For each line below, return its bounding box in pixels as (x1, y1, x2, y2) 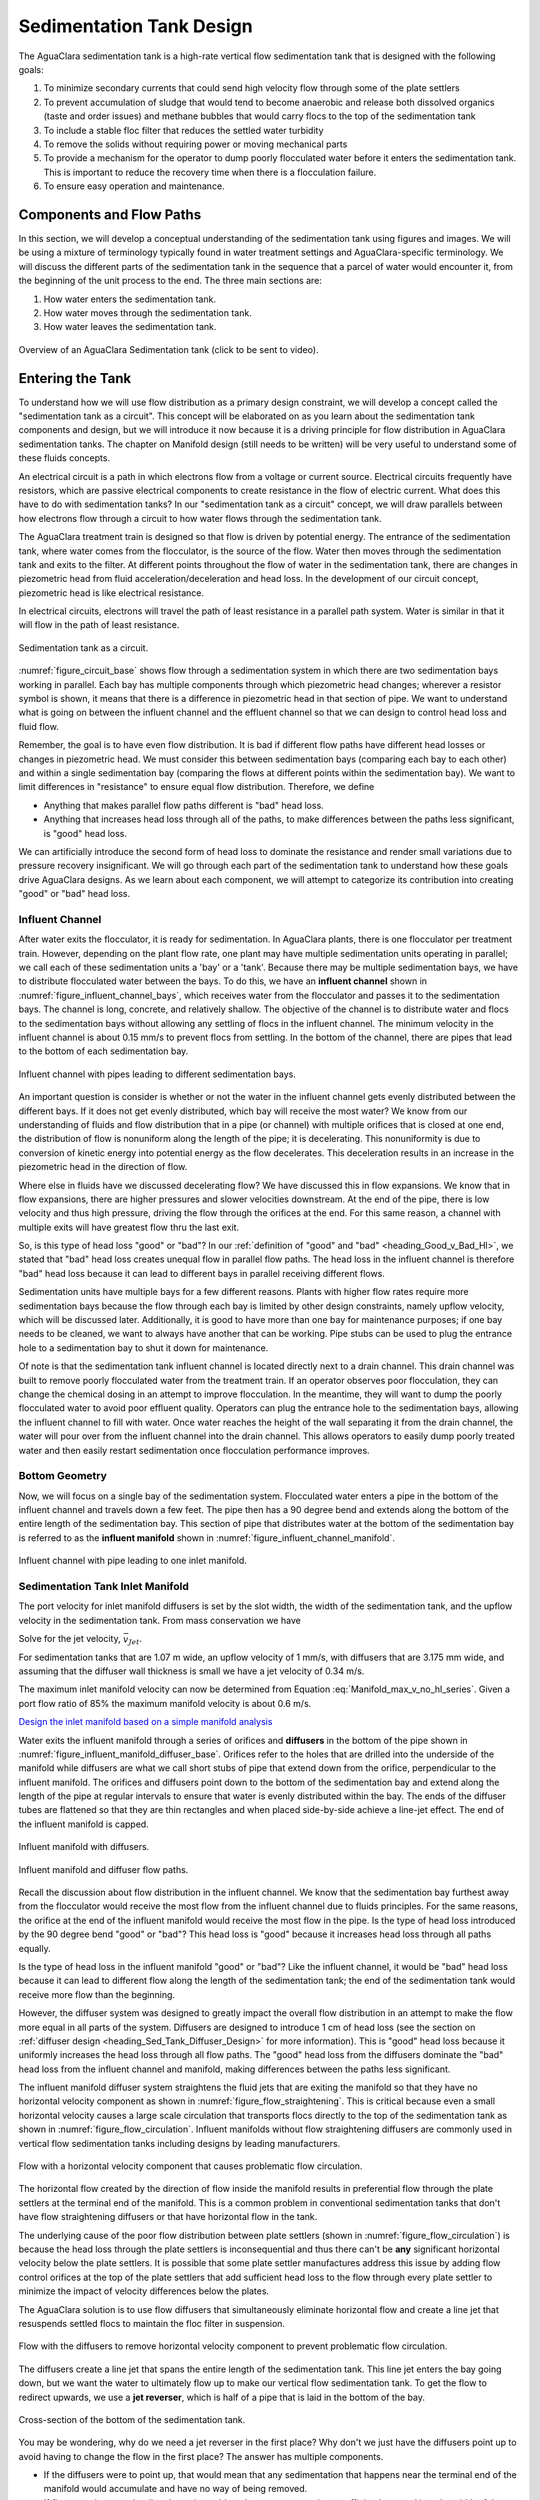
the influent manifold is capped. (18, 1818, 149, 1830)
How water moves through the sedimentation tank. (43, 306, 252, 319)
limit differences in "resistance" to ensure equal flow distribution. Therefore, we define (18, 781, 375, 793)
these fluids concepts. (18, 452, 110, 464)
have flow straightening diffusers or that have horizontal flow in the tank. (18, 2211, 318, 2223)
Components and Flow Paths (18, 206, 202, 223)
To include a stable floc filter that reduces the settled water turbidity (43, 124, 324, 136)
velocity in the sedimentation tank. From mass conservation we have (18, 1614, 302, 1626)
